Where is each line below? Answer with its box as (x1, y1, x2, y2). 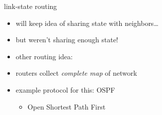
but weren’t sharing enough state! (15, 34, 118, 45)
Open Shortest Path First (27, 101, 106, 112)
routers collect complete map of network (15, 68, 137, 78)
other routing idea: (15, 51, 73, 61)
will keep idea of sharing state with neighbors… (15, 17, 159, 28)
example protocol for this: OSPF (15, 84, 115, 95)
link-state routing (4, 1, 57, 11)
